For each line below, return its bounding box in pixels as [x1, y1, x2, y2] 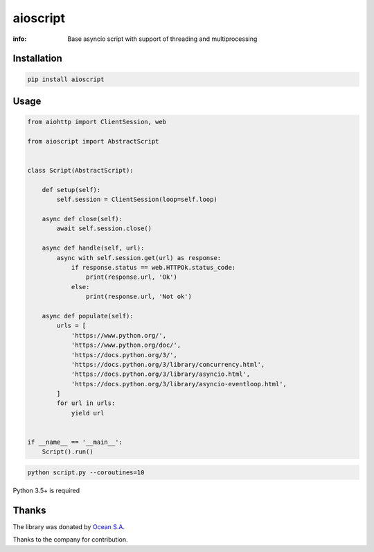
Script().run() [42, 448, 93, 456]
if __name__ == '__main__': [27, 438, 123, 447]
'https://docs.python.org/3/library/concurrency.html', [71, 361, 265, 368]
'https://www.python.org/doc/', [71, 341, 181, 350]
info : [12, 35, 27, 43]
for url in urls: [56, 399, 116, 407]
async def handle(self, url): [42, 244, 145, 252]
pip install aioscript [27, 75, 105, 83]
